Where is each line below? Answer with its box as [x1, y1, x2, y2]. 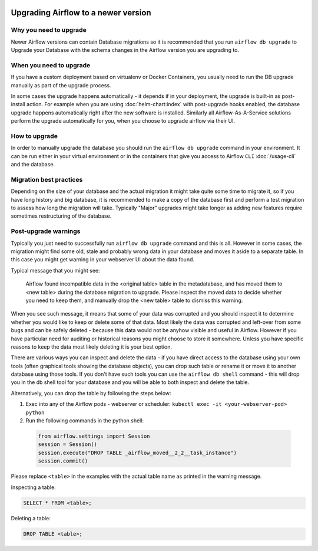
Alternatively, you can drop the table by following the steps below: [11, 389, 171, 396]
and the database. [11, 161, 55, 168]
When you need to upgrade [11, 61, 91, 69]
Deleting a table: [11, 514, 51, 522]
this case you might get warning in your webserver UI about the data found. [11, 256, 194, 263]
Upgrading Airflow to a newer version [11, 8, 151, 18]
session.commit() [38, 458, 88, 464]
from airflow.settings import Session [38, 433, 150, 440]
